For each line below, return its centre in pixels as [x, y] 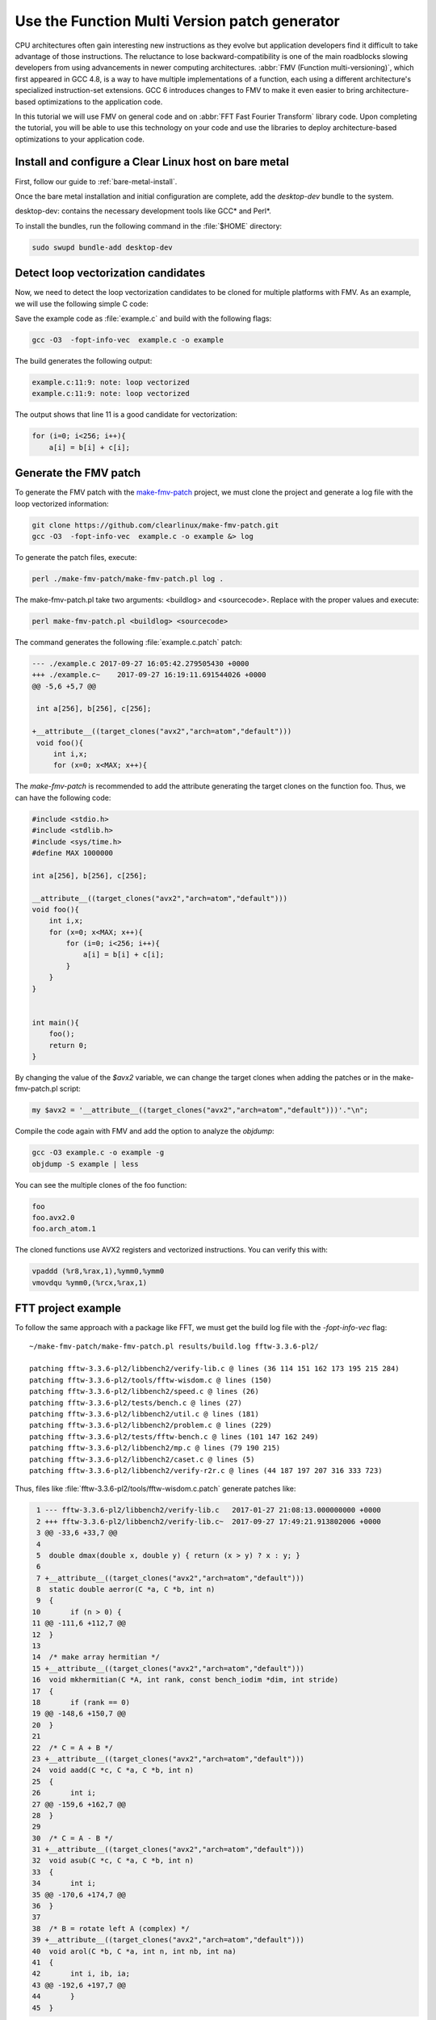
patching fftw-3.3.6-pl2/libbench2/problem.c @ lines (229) [151, 1425]
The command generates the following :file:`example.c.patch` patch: [128, 642]
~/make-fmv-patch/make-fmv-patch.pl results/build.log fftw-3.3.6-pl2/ [174, 1346]
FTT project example [68, 1309]
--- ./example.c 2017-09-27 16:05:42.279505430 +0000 [140, 663]
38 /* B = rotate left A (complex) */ [111, 1928]
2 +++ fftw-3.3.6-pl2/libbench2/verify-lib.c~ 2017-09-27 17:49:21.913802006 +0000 [209, 1521]
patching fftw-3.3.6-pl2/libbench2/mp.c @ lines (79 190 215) [155, 1448]
